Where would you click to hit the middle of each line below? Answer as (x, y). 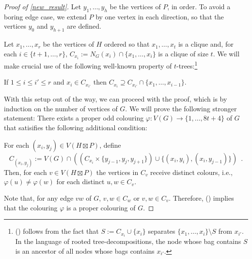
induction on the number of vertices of (61, 108)
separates (162, 231)
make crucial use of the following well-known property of (88, 65)
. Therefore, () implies (201, 198)
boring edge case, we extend (45, 16)
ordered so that (127, 44)
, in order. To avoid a (199, 6)
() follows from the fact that (57, 231)
